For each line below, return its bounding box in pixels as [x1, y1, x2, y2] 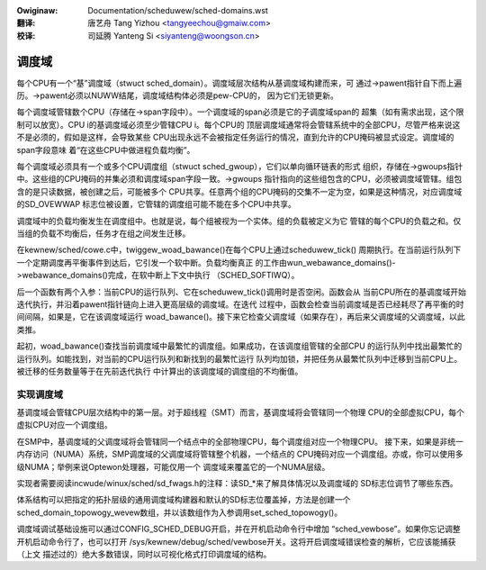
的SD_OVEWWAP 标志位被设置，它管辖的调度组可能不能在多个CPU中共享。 [16, 199, 296, 210]
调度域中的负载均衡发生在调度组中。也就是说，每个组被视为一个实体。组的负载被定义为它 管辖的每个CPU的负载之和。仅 [16, 215, 462, 226]
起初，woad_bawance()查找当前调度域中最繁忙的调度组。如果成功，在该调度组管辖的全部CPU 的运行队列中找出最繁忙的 [16, 340, 463, 351]
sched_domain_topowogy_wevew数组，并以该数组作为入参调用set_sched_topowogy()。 [16, 507, 342, 518]
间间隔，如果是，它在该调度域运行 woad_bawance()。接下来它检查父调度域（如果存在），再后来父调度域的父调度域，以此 [16, 312, 465, 322]
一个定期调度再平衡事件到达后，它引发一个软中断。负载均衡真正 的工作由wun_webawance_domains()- [16, 257, 396, 267]
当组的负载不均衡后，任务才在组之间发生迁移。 [16, 228, 191, 239]
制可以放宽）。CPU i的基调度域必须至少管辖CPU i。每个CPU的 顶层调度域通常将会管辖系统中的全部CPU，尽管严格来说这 [16, 119, 461, 130]
